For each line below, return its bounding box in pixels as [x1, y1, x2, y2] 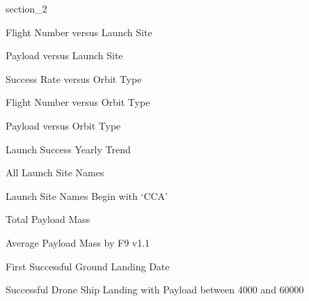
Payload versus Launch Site [6, 48, 123, 63]
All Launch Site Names [6, 165, 104, 180]
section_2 [6, 1, 47, 15]
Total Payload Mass [6, 212, 90, 226]
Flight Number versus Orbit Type [6, 95, 150, 109]
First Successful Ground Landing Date [6, 258, 170, 273]
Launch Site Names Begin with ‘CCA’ [6, 188, 168, 203]
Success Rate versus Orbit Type [6, 71, 142, 86]
